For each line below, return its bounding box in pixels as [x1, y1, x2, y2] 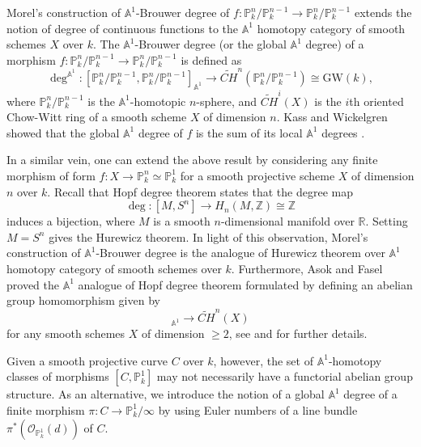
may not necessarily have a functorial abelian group [156, 368, 413, 385]
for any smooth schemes [6, 325, 125, 342]
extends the [354, 4, 412, 20]
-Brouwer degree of [135, 4, 230, 20]
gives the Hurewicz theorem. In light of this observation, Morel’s [49, 228, 368, 245]
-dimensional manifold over [220, 213, 355, 230]
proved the [6, 276, 59, 293]
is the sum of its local [195, 124, 303, 141]
